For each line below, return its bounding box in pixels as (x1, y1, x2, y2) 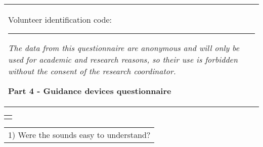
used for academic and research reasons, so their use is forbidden (8, 54, 238, 65)
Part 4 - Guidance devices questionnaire (8, 85, 171, 96)
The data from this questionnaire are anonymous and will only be (8, 42, 240, 54)
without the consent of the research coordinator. (8, 65, 176, 77)
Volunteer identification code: (8, 14, 112, 25)
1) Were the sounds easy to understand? (8, 129, 151, 140)
